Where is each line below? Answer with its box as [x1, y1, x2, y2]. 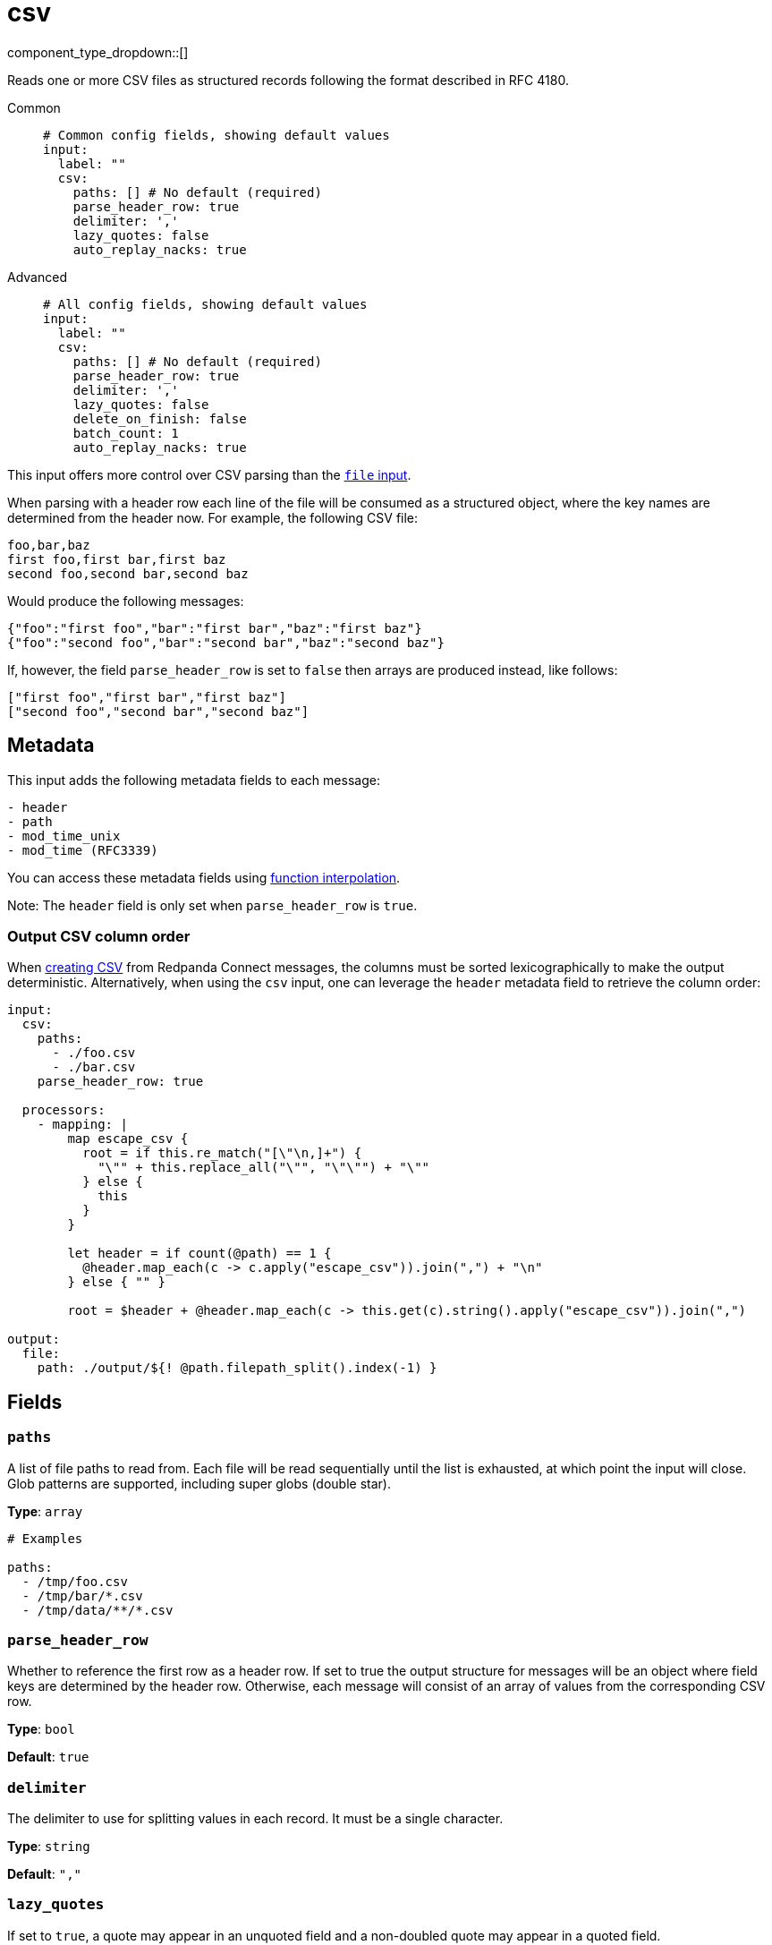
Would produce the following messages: [7, 593, 244, 609]
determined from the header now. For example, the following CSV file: [7, 509, 419, 525]
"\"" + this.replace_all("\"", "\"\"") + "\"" [98, 1160, 430, 1175]
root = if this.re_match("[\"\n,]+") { [82, 1146, 362, 1161]
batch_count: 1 [72, 425, 179, 440]
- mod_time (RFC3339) [7, 842, 158, 857]
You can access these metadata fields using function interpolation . [7, 869, 401, 885]
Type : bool [7, 1721, 75, 1737]
